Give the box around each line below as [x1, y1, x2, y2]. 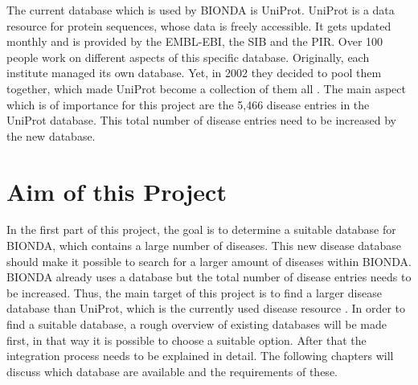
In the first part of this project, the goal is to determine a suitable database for [6, 221, 396, 238]
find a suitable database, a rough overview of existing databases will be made [6, 316, 387, 333]
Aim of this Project [6, 174, 227, 207]
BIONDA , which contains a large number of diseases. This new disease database [6, 237, 402, 254]
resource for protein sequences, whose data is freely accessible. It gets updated [6, 17, 391, 34]
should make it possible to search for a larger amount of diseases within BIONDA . [6, 252, 412, 269]
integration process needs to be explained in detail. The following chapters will [6, 347, 394, 364]
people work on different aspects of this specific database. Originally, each [6, 48, 370, 65]
